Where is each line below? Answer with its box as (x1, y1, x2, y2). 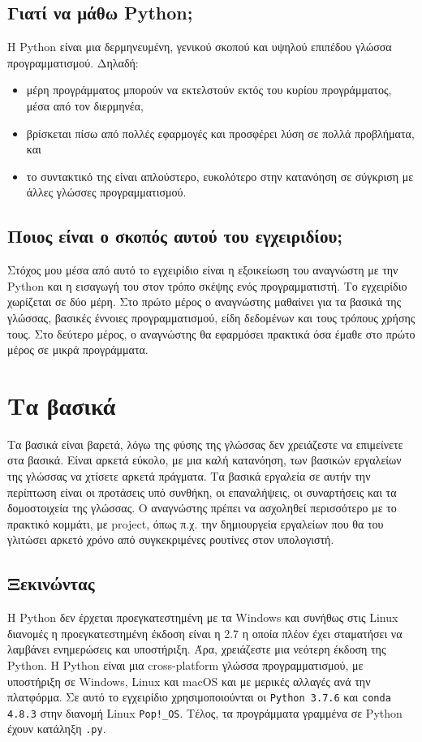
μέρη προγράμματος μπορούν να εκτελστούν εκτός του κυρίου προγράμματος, (26, 81, 392, 98)
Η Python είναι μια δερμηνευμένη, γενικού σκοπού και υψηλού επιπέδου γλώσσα (7, 38, 392, 55)
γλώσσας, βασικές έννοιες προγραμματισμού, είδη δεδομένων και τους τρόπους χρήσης (7, 308, 416, 326)
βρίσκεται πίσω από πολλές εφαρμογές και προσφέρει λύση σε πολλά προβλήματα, (26, 124, 415, 141)
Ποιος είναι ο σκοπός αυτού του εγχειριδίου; (7, 223, 342, 248)
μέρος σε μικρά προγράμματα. (7, 341, 149, 358)
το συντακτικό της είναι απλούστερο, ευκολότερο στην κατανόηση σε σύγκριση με (26, 167, 414, 184)
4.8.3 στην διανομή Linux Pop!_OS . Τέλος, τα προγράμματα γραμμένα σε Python (7, 704, 403, 721)
